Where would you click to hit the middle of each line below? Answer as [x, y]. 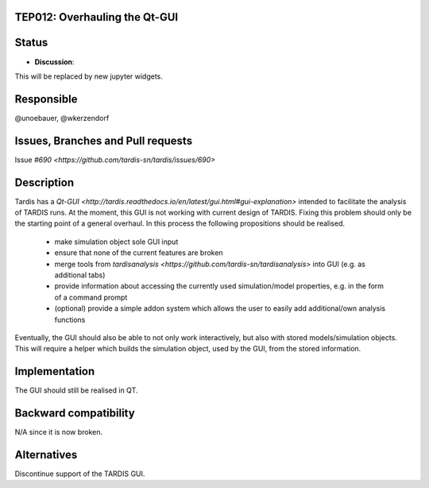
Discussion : [54, 62]
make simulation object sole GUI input [116, 242]
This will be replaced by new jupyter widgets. [89, 76]
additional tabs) [80, 275]
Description [44, 182]
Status [31, 43]
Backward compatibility [75, 413]
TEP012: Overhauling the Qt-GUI [97, 17]
